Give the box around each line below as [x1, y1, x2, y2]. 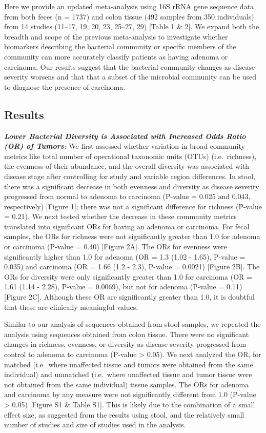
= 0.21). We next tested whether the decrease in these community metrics [4, 211, 237, 222]
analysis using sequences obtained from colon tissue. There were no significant [4, 328, 249, 339]
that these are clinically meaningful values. [4, 301, 138, 312]
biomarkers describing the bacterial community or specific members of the [4, 41, 236, 52]
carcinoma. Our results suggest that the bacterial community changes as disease [4, 61, 255, 72]
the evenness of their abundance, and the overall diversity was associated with [4, 161, 250, 171]
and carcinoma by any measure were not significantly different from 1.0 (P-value [4, 389, 256, 400]
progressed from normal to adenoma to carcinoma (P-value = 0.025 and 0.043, [4, 191, 251, 202]
